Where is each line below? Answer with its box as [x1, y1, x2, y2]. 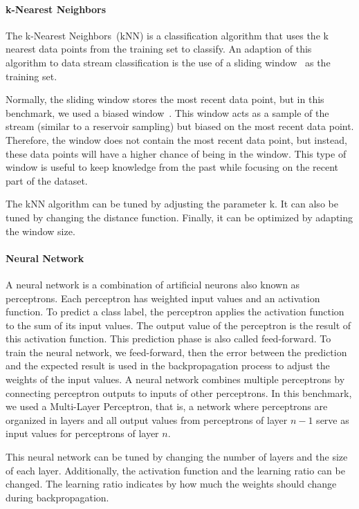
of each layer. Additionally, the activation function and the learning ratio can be [6, 463, 345, 477]
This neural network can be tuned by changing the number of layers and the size [6, 450, 348, 464]
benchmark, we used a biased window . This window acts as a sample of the [6, 105, 329, 120]
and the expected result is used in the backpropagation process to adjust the [6, 358, 330, 373]
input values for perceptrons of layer [6, 426, 159, 441]
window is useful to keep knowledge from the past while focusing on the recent [6, 160, 339, 174]
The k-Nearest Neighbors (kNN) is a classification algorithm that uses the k [6, 28, 329, 42]
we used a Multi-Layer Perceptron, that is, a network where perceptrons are [6, 399, 328, 414]
